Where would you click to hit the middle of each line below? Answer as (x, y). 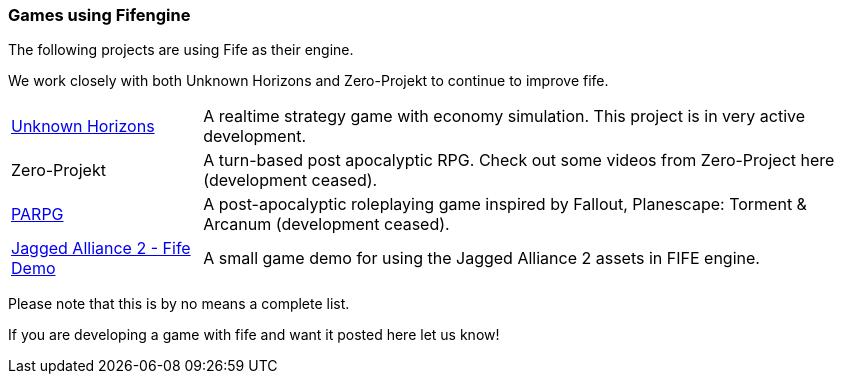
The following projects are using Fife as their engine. (181, 50)
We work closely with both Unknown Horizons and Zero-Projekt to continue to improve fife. (308, 81)
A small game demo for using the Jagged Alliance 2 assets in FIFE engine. (481, 258)
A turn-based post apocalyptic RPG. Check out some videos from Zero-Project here (519, 160)
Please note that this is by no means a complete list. (179, 304)
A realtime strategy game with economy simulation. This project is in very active (504, 116)
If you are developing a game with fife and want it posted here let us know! (254, 335)
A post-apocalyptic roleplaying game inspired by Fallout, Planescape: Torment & (505, 204)
